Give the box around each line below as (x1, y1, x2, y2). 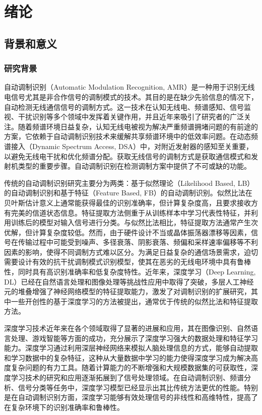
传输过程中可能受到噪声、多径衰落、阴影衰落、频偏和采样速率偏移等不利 (18, 237, 258, 247)
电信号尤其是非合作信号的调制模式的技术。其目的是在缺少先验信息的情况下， (4, 91, 258, 102)
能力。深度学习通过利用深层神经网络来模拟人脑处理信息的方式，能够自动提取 (4, 342, 258, 353)
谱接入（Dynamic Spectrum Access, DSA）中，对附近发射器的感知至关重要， (4, 141, 253, 151)
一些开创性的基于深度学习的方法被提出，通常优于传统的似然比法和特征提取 (11, 296, 258, 306)
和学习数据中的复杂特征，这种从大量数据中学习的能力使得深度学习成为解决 (4, 352, 251, 363)
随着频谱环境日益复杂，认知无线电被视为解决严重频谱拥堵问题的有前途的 (18, 121, 258, 131)
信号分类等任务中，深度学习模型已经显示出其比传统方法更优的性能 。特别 (18, 382, 258, 392)
